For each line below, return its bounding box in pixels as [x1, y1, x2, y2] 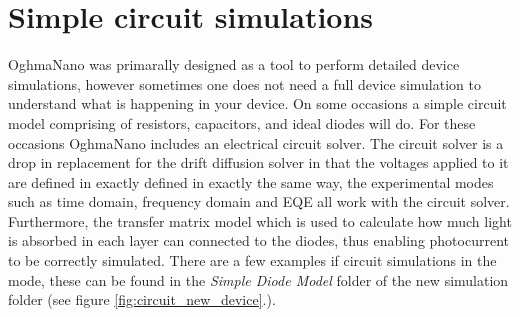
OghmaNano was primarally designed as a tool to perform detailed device [8, 54, 460, 75]
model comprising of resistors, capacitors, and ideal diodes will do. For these [8, 112, 476, 133]
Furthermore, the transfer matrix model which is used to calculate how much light [8, 210, 512, 231]
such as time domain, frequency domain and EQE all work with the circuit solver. [8, 191, 510, 212]
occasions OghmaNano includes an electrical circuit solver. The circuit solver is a [8, 132, 504, 153]
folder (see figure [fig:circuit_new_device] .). [8, 289, 276, 310]
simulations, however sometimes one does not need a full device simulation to [8, 73, 481, 94]
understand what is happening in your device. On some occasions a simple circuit [8, 93, 507, 114]
